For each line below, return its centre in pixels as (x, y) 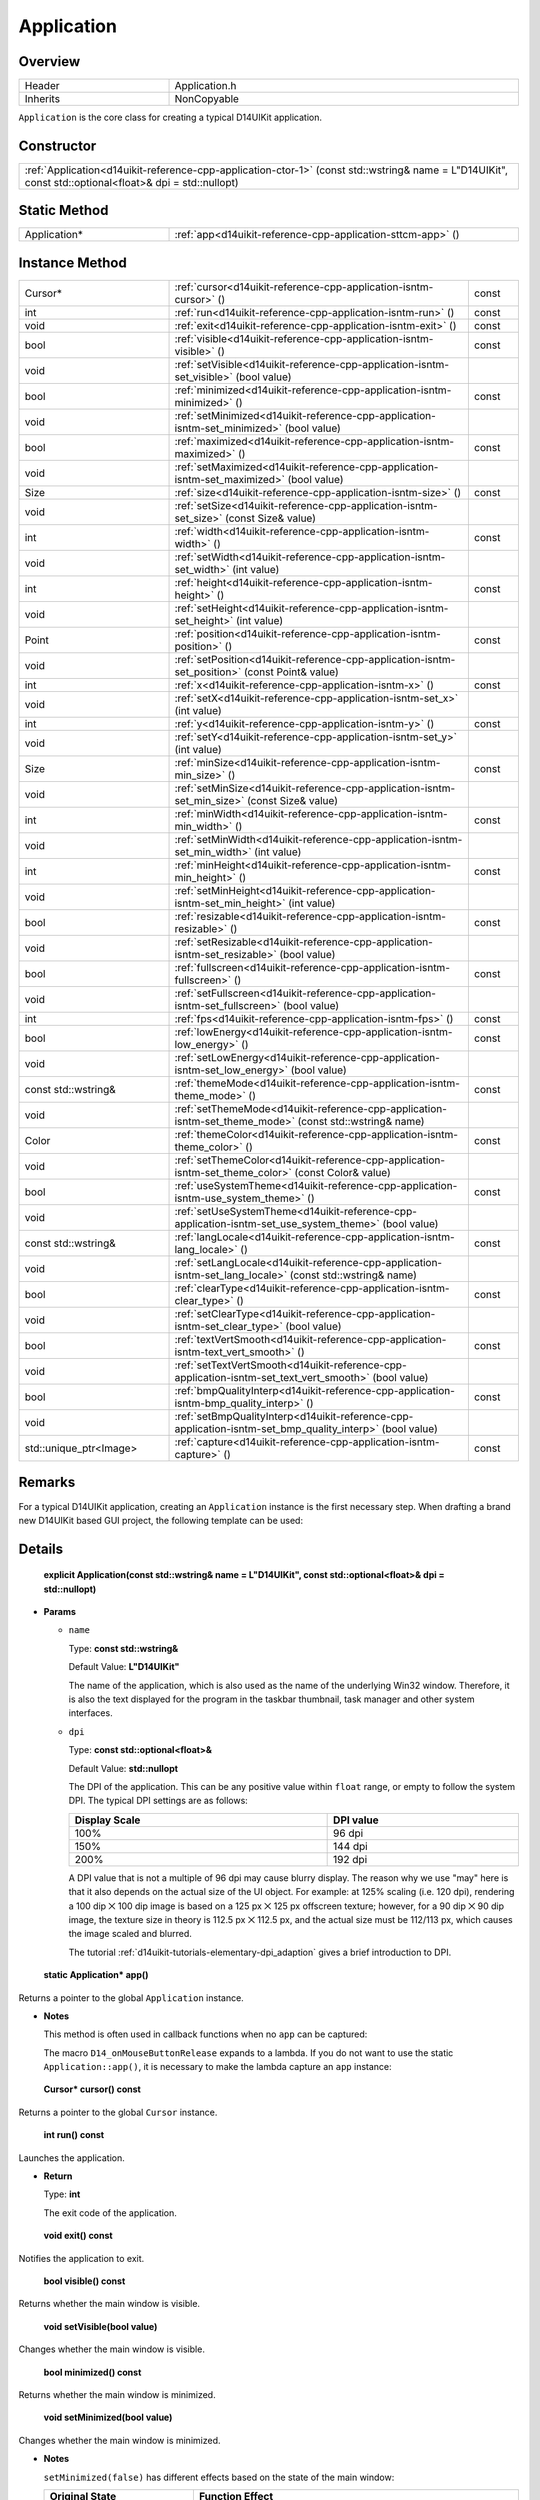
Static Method (63, 210)
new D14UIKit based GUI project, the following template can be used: (161, 1520)
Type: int (62, 2194)
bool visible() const (84, 2281)
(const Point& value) (291, 672)
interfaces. (91, 1713)
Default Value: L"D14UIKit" (124, 1667)
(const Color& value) (343, 1172)
